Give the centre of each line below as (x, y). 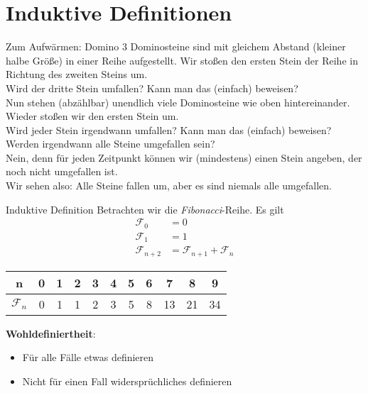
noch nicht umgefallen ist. (62, 171)
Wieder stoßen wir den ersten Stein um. (92, 116)
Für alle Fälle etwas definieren (88, 357)
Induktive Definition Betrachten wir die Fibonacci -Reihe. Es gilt (145, 209)
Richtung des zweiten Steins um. (77, 74)
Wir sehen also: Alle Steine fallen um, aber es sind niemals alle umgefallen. (169, 186)
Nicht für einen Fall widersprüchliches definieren (127, 381)
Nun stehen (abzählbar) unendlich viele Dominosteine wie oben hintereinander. (178, 102)
